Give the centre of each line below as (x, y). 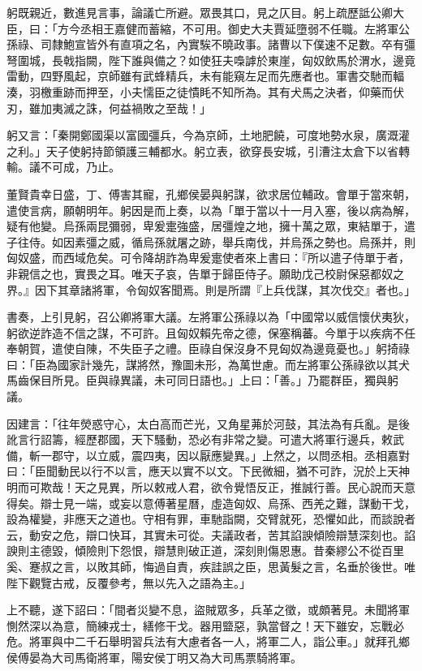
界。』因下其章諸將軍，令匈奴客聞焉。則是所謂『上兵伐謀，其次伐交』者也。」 (211, 289)
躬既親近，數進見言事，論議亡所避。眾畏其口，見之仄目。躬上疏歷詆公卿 (200, 12)
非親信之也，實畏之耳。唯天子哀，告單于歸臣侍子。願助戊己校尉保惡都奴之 (205, 273)
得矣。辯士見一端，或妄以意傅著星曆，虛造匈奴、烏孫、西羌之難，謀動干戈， (211, 503)
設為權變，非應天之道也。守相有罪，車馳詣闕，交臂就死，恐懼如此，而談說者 (211, 519)
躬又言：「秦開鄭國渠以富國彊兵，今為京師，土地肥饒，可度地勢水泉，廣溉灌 (208, 135)
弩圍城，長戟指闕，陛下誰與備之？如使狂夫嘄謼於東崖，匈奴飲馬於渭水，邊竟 (211, 60)
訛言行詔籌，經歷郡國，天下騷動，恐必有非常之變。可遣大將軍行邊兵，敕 (200, 439)
